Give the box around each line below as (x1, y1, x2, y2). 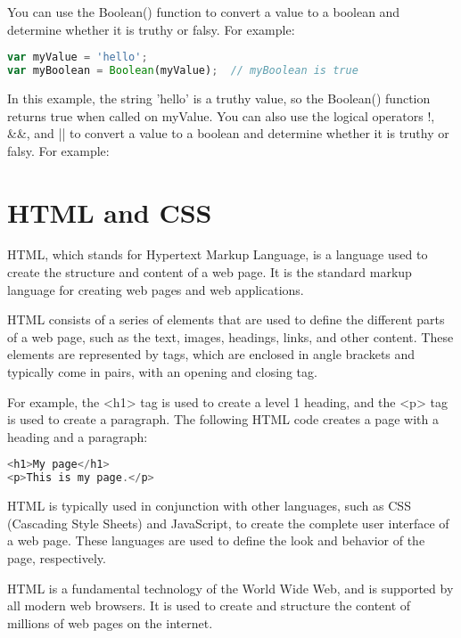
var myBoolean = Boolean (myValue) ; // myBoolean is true (7, 64, 358, 78)
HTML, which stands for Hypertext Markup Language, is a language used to (7, 245, 428, 264)
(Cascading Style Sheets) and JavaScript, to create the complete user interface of (7, 513, 449, 532)
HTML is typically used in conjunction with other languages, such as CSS (7, 496, 411, 515)
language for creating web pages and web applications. (7, 280, 304, 299)
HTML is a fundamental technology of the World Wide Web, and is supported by (7, 578, 454, 597)
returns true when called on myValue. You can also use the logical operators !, (7, 106, 435, 125)
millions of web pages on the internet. (7, 613, 213, 632)
